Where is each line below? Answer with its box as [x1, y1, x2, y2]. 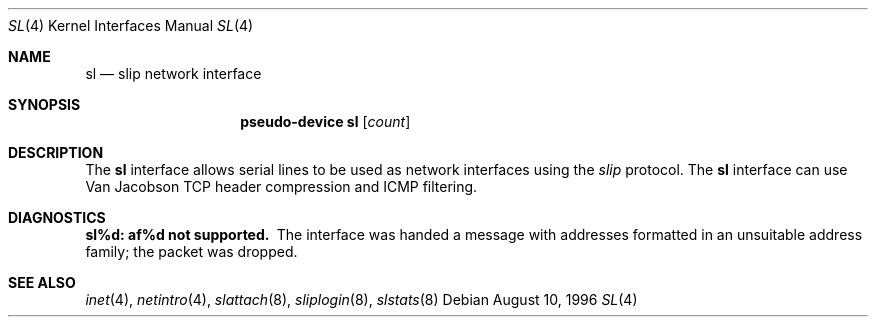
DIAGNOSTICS [8, 209, 106, 226]
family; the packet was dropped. [85, 243, 298, 260]
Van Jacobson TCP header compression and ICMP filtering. [85, 178, 478, 195]
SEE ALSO [8, 274, 76, 291]
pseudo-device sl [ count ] [240, 113, 411, 130]
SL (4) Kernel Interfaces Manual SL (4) [8, 17, 254, 34]
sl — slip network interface [85, 65, 262, 82]
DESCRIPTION [8, 144, 104, 161]
